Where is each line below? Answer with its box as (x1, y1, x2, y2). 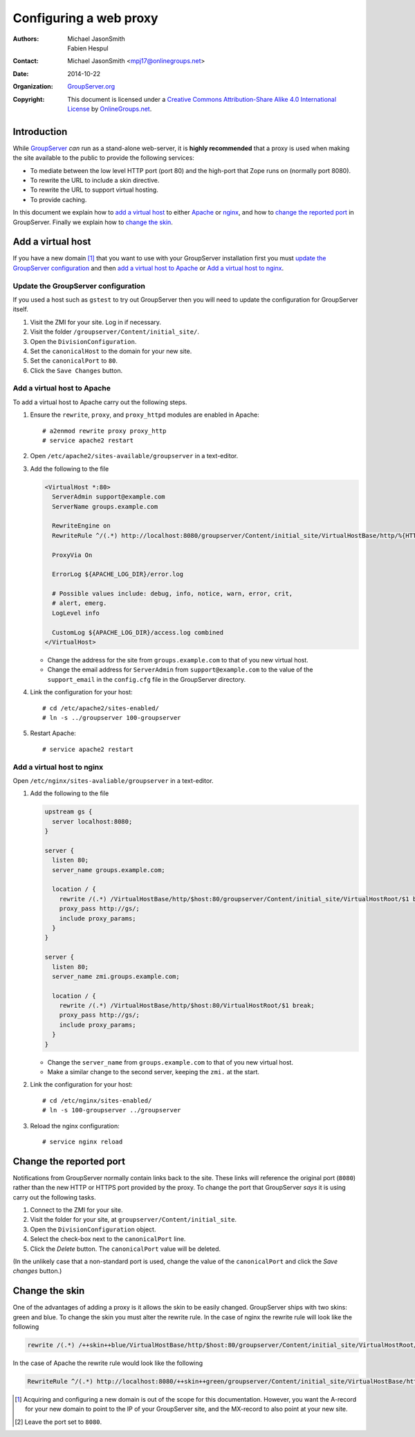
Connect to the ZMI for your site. (30, 1206, 123, 1214)
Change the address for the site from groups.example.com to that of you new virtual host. (47, 656, 309, 665)
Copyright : (12, 95, 45, 103)
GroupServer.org (67, 82, 116, 91)
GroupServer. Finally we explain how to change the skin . (12, 218, 173, 226)
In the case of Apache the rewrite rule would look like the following (12, 1359, 203, 1367)
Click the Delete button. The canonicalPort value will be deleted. (30, 1245, 221, 1253)
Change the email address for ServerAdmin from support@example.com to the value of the (47, 665, 313, 674)
